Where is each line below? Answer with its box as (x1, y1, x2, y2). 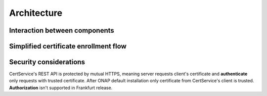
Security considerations (9, 58, 85, 66)
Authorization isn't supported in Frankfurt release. (9, 85, 113, 91)
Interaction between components (9, 26, 115, 35)
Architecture (9, 7, 63, 18)
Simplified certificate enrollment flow (9, 42, 127, 50)
